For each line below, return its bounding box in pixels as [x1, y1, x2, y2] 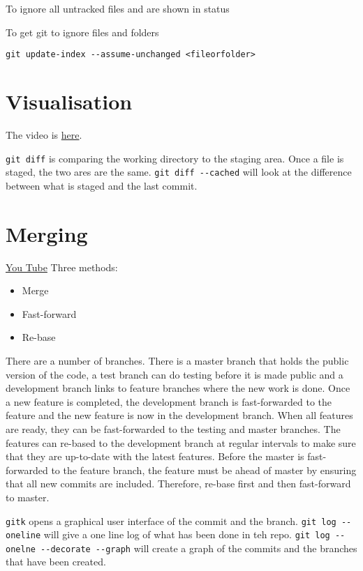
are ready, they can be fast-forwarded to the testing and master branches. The [6, 421, 341, 436]
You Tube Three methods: [6, 259, 118, 274]
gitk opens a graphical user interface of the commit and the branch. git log [6, 513, 336, 528]
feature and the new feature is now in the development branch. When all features [6, 408, 353, 422]
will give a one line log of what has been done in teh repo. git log [43, 527, 330, 542]
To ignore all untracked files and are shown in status [6, 1, 230, 15]
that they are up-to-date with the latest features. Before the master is [6, 449, 304, 464]
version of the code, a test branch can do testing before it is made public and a [6, 367, 343, 381]
